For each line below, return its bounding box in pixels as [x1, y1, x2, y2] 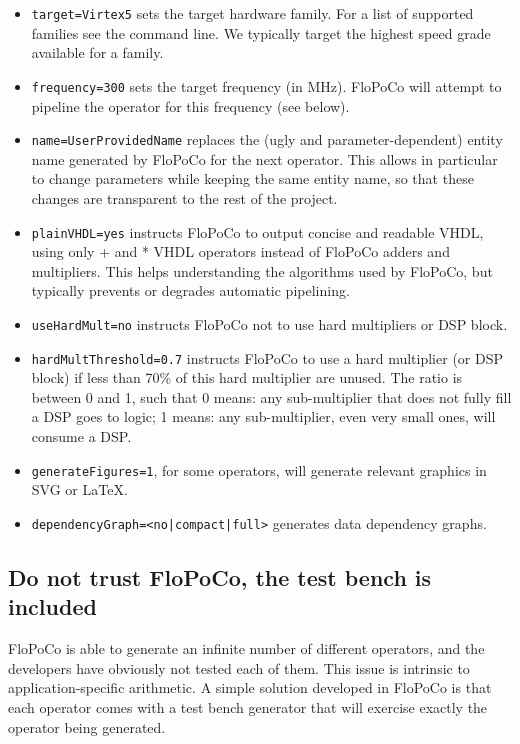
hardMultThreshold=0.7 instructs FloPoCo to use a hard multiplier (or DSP [31, 347, 503, 368]
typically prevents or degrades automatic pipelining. [31, 280, 350, 301]
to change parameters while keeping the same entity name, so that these [31, 168, 474, 189]
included [8, 591, 97, 622]
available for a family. [31, 42, 164, 63]
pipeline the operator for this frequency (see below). [31, 95, 350, 116]
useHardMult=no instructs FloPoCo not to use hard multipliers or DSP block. [31, 313, 508, 334]
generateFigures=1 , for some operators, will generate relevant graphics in [31, 459, 487, 480]
